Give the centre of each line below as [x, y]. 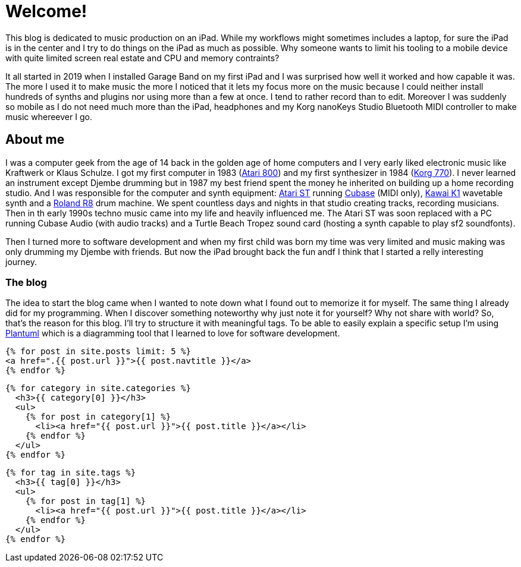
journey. [21, 262]
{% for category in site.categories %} [98, 388]
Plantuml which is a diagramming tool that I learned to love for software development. [173, 333]
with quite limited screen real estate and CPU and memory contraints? [142, 58]
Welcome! [46, 11]
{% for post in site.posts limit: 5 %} [98, 352]
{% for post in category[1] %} [98, 417]
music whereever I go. [49, 116]
